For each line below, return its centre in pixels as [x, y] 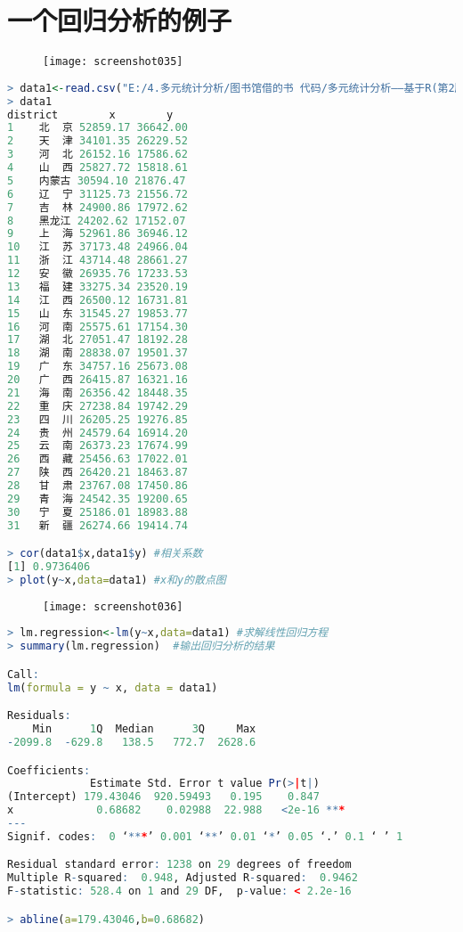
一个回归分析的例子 [120, 20]
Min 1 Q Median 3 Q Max [144, 729]
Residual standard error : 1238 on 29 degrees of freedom [179, 865]
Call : [23, 674]
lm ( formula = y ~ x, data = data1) [113, 687]
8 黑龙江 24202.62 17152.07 [97, 221]
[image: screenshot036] [113, 606]
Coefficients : [49, 770]
